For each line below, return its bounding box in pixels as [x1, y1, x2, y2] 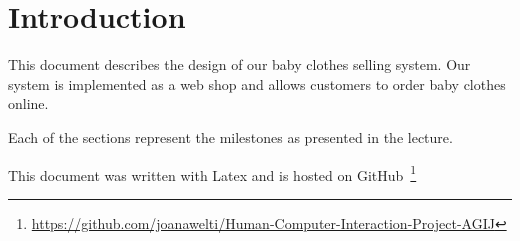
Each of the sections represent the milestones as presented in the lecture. [8, 126, 453, 147]
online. [8, 93, 49, 114]
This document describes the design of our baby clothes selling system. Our [8, 54, 471, 75]
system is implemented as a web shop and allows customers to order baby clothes [8, 73, 506, 94]
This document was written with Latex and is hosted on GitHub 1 [8, 161, 417, 185]
